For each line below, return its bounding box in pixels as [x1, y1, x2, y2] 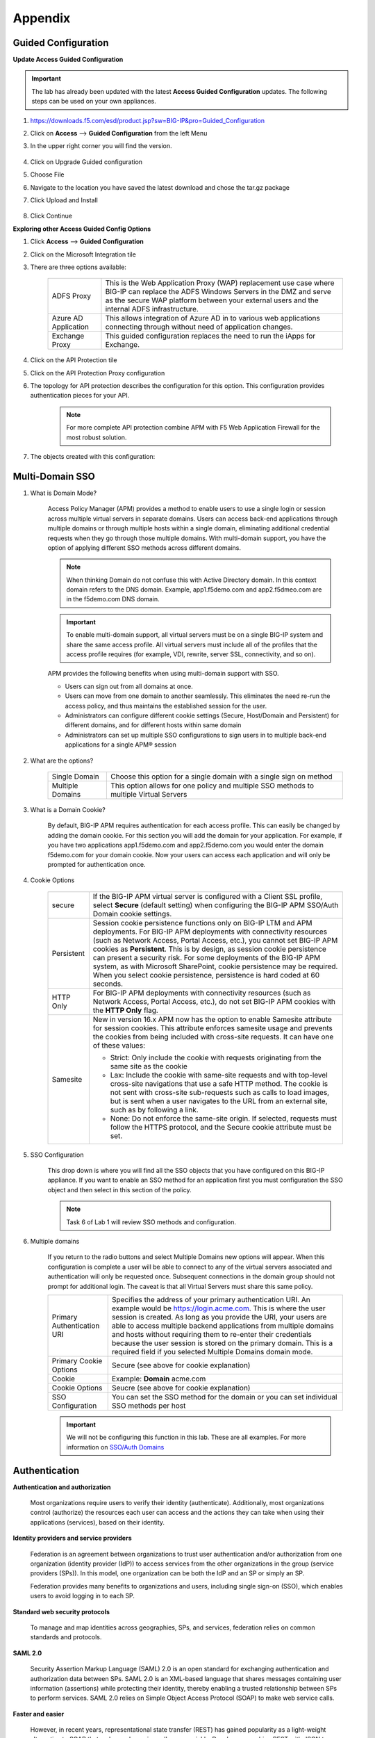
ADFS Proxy [51, 291, 92, 301]
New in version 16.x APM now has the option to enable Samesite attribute [92, 1014, 333, 1024]
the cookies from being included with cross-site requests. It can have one [92, 1032, 334, 1041]
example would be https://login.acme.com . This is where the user [111, 1303, 326, 1313]
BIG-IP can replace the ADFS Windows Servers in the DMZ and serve [105, 287, 331, 297]
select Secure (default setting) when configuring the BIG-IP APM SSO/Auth [92, 900, 339, 910]
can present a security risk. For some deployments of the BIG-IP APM [92, 952, 321, 962]
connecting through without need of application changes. [105, 322, 293, 332]
